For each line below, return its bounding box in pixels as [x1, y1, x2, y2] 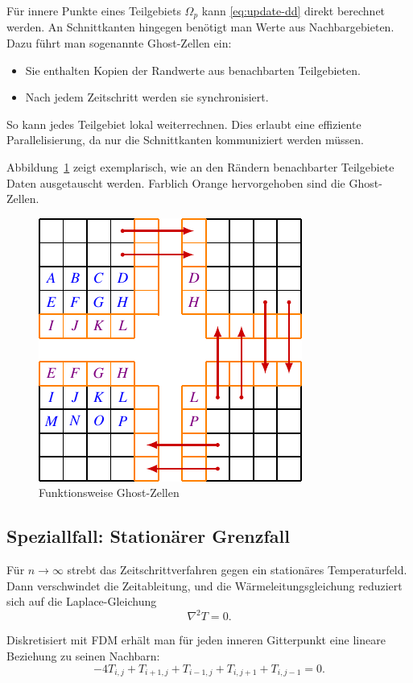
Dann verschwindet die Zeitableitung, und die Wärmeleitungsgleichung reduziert [6, 577, 403, 594]
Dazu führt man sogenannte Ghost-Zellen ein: [6, 35, 232, 52]
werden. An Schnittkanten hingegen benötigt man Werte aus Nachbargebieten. [6, 19, 394, 35]
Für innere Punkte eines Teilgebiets [6, 2, 181, 19]
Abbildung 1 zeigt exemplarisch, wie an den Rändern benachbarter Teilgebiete [6, 159, 394, 176]
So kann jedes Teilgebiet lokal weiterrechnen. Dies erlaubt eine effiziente [6, 115, 361, 132]
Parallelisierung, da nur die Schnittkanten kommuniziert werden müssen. [6, 131, 364, 148]
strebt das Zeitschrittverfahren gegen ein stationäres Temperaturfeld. [67, 561, 407, 578]
